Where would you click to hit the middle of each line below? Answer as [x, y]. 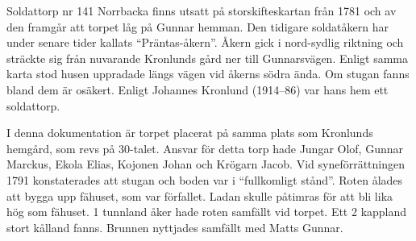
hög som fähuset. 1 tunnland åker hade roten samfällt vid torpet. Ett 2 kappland [207, 212]
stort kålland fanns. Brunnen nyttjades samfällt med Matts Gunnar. [175, 227]
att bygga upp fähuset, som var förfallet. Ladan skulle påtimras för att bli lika [200, 195]
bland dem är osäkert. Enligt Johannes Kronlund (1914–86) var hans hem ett [198, 89]
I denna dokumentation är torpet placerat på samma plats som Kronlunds [190, 133]
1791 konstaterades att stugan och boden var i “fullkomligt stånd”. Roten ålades [205, 179]
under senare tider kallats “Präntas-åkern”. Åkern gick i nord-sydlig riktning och [205, 42]
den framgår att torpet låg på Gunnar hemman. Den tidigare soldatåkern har [198, 26]
